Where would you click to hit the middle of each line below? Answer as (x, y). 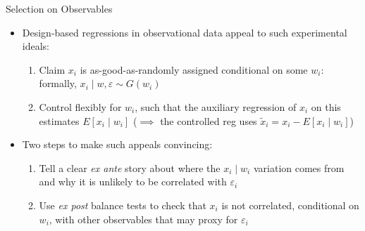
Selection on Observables (59, 8)
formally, (58, 83)
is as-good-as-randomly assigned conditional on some (194, 69)
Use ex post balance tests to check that (123, 205)
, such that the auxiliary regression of (216, 106)
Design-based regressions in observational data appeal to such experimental (185, 32)
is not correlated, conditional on (290, 205)
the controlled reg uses (209, 120)
